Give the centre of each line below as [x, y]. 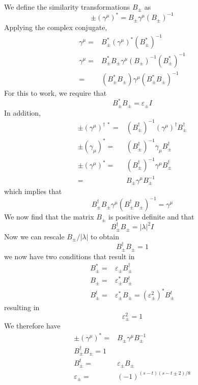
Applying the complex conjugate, [56, 27]
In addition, [22, 112]
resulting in [22, 307]
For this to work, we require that [55, 93]
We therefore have [32, 326]
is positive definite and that [151, 217]
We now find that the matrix [49, 217]
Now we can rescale [34, 236]
